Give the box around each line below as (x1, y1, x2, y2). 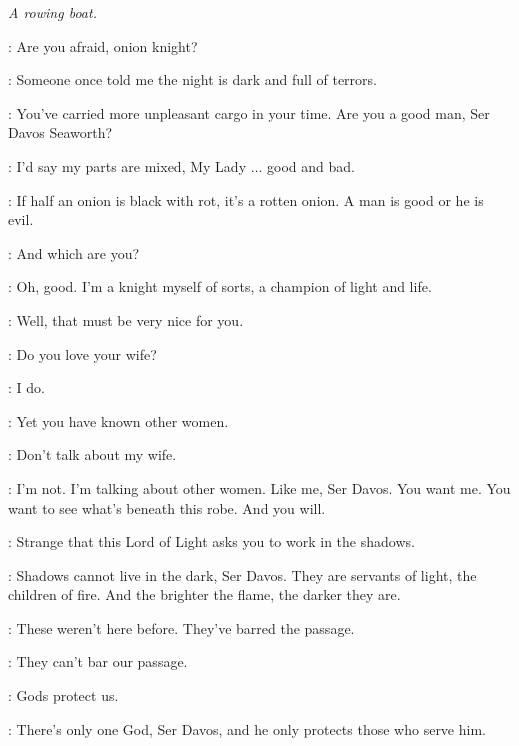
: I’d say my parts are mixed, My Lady (8, 155, 247, 176)
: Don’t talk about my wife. (8, 444, 177, 465)
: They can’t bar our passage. (8, 651, 188, 672)
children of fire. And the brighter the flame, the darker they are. (8, 584, 401, 605)
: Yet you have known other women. (8, 410, 229, 431)
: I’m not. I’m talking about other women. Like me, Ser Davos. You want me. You (8, 477, 511, 498)
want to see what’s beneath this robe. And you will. (8, 497, 326, 518)
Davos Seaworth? (8, 122, 113, 143)
